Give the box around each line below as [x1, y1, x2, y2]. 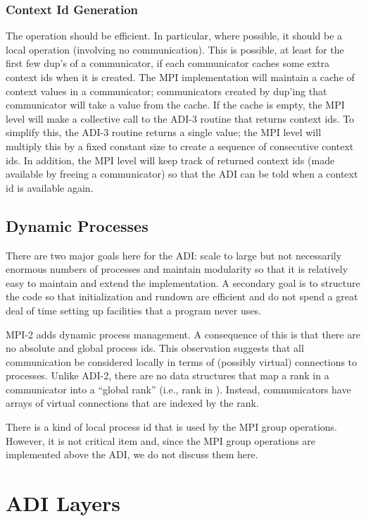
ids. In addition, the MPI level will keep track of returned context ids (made [6, 152, 335, 167]
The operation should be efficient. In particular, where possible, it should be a [6, 28, 343, 43]
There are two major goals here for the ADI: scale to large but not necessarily [6, 247, 342, 262]
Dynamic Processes [6, 214, 149, 236]
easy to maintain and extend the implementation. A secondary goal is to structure [6, 275, 360, 290]
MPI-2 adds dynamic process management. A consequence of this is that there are [6, 326, 360, 341]
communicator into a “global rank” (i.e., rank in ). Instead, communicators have [6, 381, 351, 396]
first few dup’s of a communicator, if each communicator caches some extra [6, 56, 330, 71]
